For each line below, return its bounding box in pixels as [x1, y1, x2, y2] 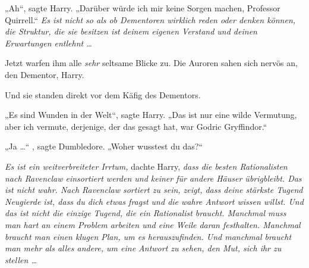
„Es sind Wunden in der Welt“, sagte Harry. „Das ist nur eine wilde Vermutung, [5, 108, 297, 121]
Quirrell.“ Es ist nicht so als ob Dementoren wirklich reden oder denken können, [5, 13, 296, 26]
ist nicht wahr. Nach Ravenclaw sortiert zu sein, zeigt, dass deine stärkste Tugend [5, 183, 303, 196]
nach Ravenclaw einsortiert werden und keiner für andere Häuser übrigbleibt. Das [5, 172, 302, 184]
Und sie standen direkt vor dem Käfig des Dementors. [5, 88, 201, 101]
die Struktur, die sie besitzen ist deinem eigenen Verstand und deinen [5, 25, 257, 38]
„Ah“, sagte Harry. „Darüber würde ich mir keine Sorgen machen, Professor [5, 2, 280, 14]
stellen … [5, 253, 37, 266]
